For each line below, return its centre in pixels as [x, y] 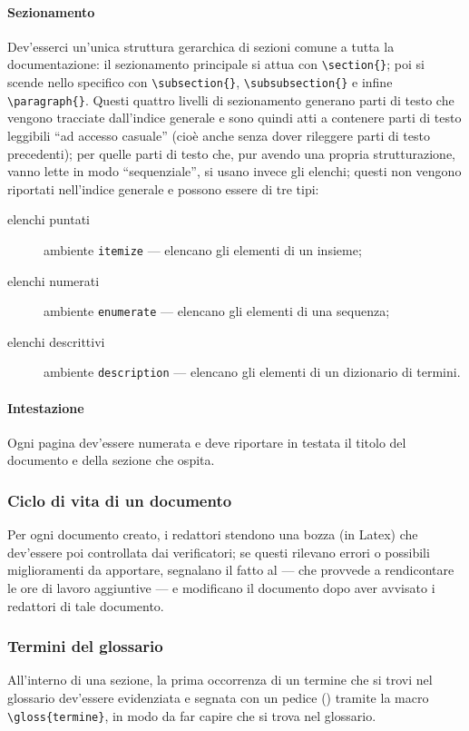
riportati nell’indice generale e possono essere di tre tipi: [163, 188]
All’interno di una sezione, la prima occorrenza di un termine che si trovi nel [220, 680]
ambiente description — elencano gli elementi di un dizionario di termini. [252, 372]
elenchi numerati [54, 280]
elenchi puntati [49, 219]
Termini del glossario [85, 646]
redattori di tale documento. [86, 605]
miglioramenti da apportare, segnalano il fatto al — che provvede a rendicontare [231, 570]
